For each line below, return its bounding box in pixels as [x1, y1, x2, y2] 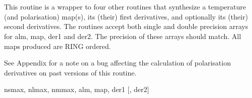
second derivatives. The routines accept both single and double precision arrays [4, 21, 248, 31]
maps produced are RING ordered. [4, 40, 111, 51]
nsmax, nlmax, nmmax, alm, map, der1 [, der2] [4, 84, 149, 94]
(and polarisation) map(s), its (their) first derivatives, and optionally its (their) [4, 11, 248, 21]
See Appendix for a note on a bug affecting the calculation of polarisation [4, 57, 231, 68]
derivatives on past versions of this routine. [4, 67, 137, 77]
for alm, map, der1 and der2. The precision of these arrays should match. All [4, 30, 241, 41]
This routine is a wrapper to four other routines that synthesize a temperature [4, 1, 246, 12]
